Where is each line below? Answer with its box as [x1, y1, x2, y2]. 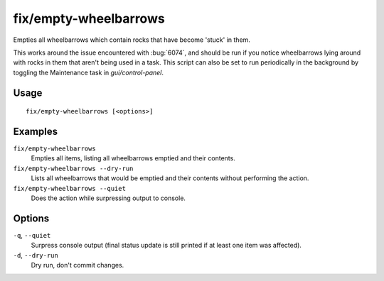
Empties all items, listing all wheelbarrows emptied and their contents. [31, 154, 236, 162]
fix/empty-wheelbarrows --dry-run [13, 164, 134, 172]
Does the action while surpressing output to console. [31, 194, 186, 202]
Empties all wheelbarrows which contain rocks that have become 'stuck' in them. [13, 35, 250, 44]
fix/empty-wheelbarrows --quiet [13, 184, 126, 192]
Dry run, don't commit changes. [31, 261, 124, 270]
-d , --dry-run [13, 250, 58, 259]
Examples [13, 125, 58, 138]
